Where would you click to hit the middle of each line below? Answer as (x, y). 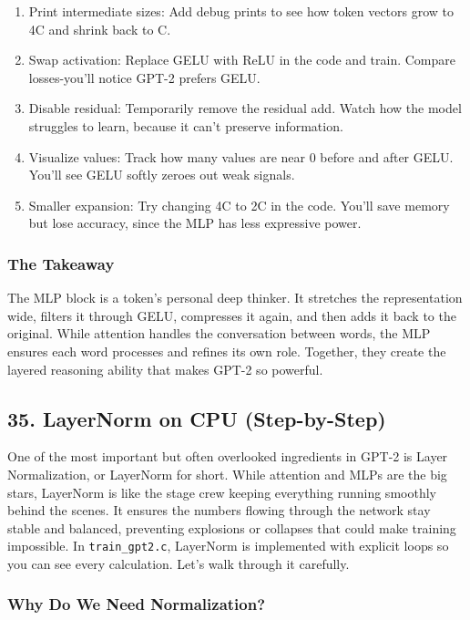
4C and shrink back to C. (100, 29)
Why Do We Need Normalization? (137, 604)
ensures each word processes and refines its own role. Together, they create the (227, 351)
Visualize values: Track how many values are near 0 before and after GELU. (241, 156)
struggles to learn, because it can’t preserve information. (186, 125)
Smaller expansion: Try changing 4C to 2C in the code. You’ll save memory (239, 205)
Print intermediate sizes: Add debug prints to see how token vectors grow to (241, 11)
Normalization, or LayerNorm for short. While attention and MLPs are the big (227, 474)
